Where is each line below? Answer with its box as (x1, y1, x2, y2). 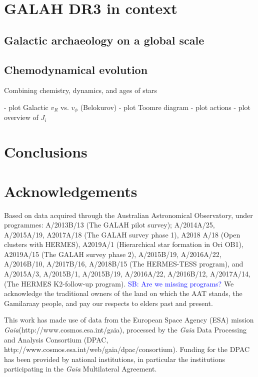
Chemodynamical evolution (4, 61, 148, 77)
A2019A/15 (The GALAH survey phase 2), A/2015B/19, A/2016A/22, (4, 248, 221, 259)
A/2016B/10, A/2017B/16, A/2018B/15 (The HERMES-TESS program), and (4, 258, 243, 269)
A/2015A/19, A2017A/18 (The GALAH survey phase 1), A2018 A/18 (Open (4, 229, 240, 239)
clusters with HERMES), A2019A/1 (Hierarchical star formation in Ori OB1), (4, 239, 243, 249)
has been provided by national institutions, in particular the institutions (4, 353, 225, 364)
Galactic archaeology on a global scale (4, 32, 204, 47)
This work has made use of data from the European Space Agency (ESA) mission (4, 314, 254, 325)
